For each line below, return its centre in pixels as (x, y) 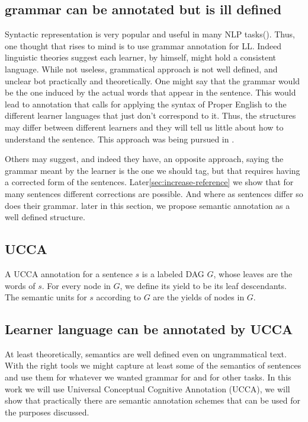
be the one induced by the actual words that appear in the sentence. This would (150, 92)
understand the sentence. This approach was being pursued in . (120, 139)
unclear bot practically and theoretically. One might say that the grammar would (153, 80)
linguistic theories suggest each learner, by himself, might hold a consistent (140, 57)
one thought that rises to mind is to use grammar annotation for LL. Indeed (143, 45)
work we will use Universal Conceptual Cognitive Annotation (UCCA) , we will (147, 388)
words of (20, 285)
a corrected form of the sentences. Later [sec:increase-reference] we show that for (149, 182)
